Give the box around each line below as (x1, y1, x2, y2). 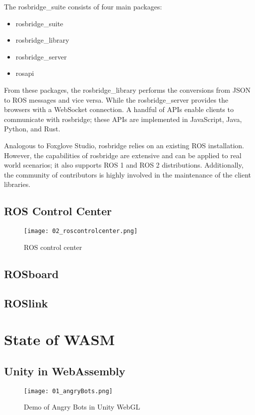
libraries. (4, 179, 31, 189)
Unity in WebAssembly (4, 363, 126, 378)
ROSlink (4, 295, 48, 310)
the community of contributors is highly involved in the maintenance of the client (4, 169, 252, 179)
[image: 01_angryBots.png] (24, 387, 113, 395)
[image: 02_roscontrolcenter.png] (24, 228, 138, 235)
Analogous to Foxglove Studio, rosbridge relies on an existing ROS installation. (4, 140, 244, 150)
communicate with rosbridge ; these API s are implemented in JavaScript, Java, (4, 114, 242, 124)
